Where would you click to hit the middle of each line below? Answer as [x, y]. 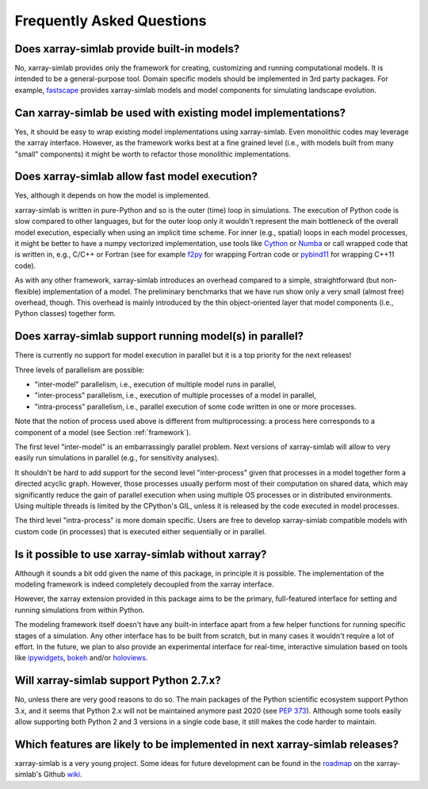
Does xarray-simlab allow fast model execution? [136, 177]
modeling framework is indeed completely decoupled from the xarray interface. [144, 584]
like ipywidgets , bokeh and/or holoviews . [81, 658]
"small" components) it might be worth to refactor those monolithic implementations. [153, 154]
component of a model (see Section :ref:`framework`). [103, 432]
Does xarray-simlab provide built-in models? [127, 49]
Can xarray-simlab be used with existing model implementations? [180, 112]
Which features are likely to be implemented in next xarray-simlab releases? [207, 744]
